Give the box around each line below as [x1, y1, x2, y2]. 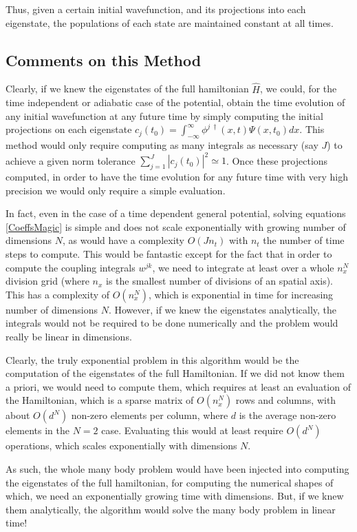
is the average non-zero [239, 408, 336, 422]
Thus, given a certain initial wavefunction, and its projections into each [6, 2, 306, 16]
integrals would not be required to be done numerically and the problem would [6, 316, 338, 330]
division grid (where [6, 274, 89, 288]
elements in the [6, 423, 70, 438]
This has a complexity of [6, 287, 110, 301]
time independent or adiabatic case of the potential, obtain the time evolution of [6, 95, 345, 110]
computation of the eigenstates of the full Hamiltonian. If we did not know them [6, 366, 345, 380]
